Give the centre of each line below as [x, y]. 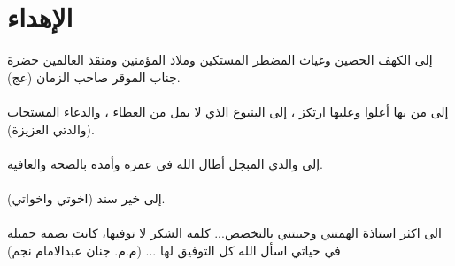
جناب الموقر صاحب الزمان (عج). [94, 76]
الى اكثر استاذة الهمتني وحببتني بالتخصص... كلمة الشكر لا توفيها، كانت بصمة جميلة [225, 233]
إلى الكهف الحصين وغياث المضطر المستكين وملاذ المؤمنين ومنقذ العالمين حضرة [220, 60]
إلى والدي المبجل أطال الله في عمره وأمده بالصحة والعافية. [165, 163]
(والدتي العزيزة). [51, 129]
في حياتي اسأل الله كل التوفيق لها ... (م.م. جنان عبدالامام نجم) [174, 250]
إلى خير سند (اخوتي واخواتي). [86, 198]
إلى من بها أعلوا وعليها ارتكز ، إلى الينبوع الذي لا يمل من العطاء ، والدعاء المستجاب [228, 111]
